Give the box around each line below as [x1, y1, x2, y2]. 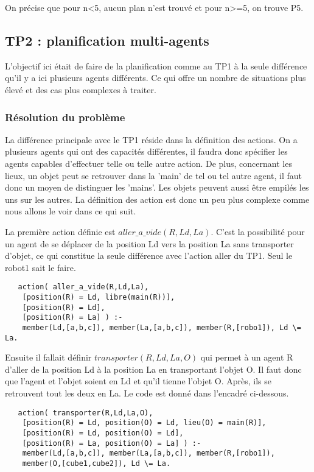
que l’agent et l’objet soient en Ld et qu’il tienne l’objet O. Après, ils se [5, 375, 272, 387]
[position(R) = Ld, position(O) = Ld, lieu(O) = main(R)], [22, 418, 267, 428]
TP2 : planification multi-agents [5, 30, 209, 49]
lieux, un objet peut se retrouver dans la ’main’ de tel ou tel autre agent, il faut [5, 169, 302, 181]
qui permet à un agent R [200, 351, 293, 364]
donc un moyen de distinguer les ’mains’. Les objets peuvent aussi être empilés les [5, 181, 309, 194]
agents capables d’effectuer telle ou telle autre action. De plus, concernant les [5, 157, 292, 169]
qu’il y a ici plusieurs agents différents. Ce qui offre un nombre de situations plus [5, 71, 306, 84]
